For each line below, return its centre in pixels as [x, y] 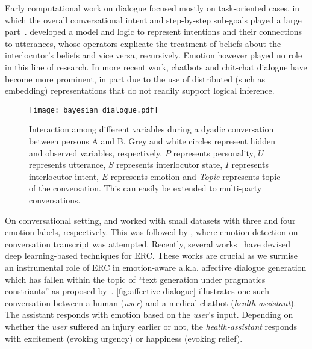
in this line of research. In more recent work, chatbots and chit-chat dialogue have [156, 66]
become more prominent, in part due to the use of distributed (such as [135, 79]
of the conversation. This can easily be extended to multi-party [145, 188]
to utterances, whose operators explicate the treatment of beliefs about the [143, 43]
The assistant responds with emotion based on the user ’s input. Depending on [149, 314]
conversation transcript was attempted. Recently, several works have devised [148, 243]
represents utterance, [67, 165]
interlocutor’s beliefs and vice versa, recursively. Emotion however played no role [154, 55]
